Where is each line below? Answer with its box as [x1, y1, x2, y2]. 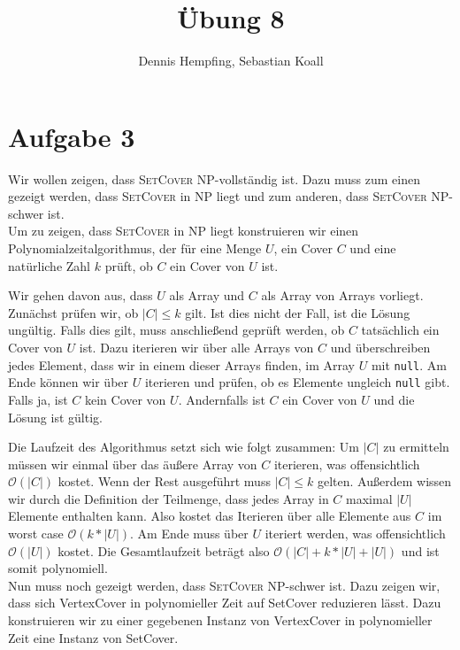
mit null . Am [371, 355, 447, 374]
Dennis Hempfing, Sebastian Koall [138, 51, 324, 70]
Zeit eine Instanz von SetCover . [8, 628, 179, 646]
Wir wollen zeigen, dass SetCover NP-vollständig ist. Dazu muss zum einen [8, 169, 421, 188]
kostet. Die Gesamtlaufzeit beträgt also [57, 541, 270, 560]
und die [373, 390, 415, 408]
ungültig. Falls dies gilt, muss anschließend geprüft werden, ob [8, 321, 345, 339]
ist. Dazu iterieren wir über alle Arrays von [79, 338, 314, 356]
